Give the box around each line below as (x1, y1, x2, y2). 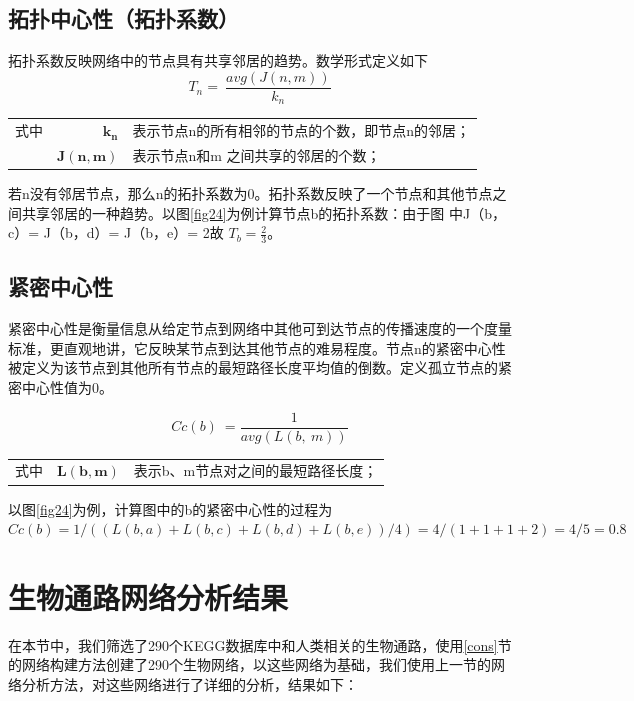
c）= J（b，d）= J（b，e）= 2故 (8, 222, 224, 243)
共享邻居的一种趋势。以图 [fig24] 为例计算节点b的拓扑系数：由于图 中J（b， (21, 202, 507, 223)
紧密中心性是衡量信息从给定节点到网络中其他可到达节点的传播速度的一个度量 (8, 318, 512, 339)
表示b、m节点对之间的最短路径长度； (133, 460, 378, 481)
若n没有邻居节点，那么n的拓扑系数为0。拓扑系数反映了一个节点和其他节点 (8, 183, 493, 203)
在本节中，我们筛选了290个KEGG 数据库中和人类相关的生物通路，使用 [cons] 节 (8, 634, 512, 655)
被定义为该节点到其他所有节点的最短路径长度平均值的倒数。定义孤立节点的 (8, 357, 498, 378)
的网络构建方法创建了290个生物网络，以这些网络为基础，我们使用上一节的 (8, 654, 491, 675)
